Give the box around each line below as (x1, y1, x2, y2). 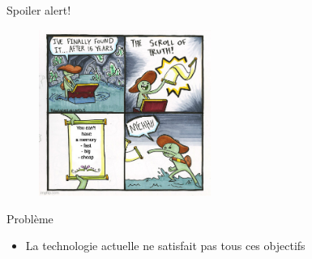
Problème (6, 209, 53, 227)
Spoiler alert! (6, 2, 71, 18)
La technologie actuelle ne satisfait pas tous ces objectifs (25, 237, 306, 254)
